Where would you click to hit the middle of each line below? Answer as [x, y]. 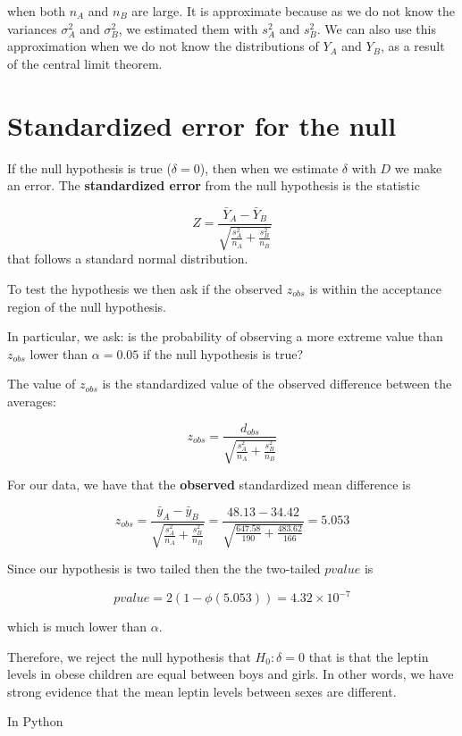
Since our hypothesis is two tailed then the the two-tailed [164, 568]
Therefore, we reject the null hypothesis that [129, 656]
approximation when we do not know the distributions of [163, 46]
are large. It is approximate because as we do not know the [293, 11]
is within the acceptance [376, 288]
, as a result [412, 46]
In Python [35, 721]
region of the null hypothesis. [87, 306]
